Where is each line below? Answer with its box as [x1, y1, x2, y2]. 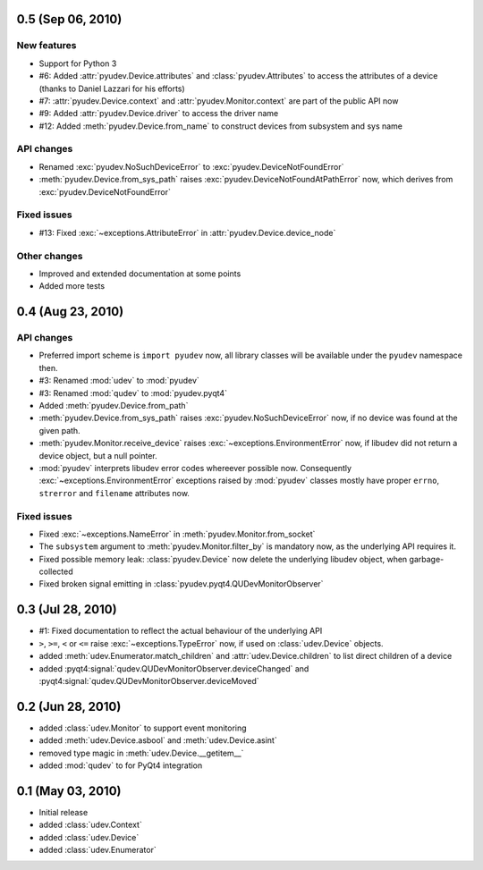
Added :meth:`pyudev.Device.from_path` [38, 401, 189, 411]
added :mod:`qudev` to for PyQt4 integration [38, 760, 203, 771]
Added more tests [38, 281, 106, 291]
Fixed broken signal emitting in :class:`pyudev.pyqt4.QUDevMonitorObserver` [38, 579, 324, 589]
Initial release [38, 807, 89, 817]
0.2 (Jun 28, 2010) [16, 698, 122, 714]
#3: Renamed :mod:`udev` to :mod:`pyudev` [38, 376, 200, 386]
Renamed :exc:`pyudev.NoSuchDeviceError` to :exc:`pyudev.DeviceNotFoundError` [38, 161, 344, 172]
